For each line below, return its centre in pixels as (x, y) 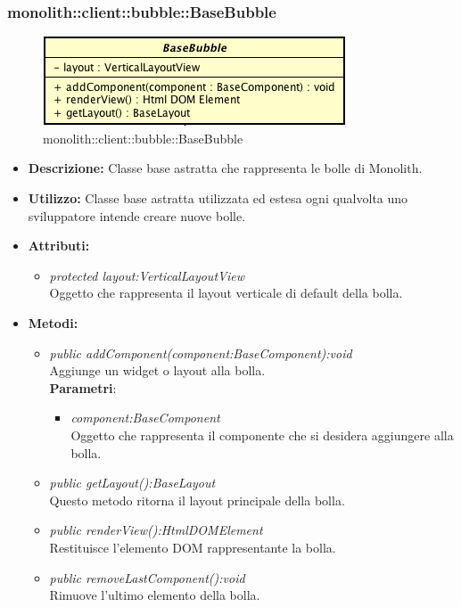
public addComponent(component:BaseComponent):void (201, 353)
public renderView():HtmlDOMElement (156, 530)
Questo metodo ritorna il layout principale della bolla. (197, 500)
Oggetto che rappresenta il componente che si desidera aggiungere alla (262, 435)
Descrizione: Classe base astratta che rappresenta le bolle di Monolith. (225, 168)
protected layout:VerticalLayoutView (147, 275)
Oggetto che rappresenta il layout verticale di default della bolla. (226, 293)
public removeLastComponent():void (147, 577)
